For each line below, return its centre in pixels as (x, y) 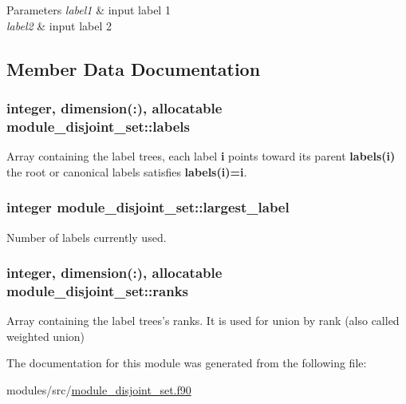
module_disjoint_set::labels (98, 126)
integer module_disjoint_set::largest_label (148, 207)
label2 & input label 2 (59, 25)
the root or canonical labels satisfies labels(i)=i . (127, 171)
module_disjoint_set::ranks (98, 290)
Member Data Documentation (134, 68)
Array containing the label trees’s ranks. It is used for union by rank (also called (203, 321)
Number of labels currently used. (87, 237)
